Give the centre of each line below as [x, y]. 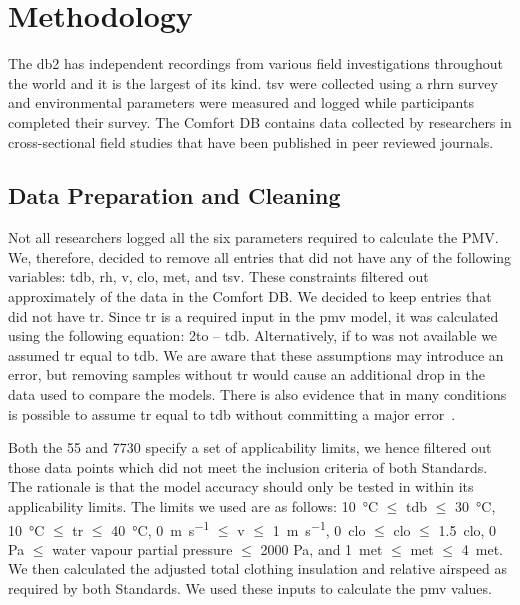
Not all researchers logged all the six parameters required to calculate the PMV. [253, 237]
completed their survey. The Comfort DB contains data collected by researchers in [260, 121]
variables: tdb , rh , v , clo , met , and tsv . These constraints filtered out [218, 276]
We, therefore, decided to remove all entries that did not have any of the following [260, 256]
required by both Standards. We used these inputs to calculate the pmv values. [250, 588]
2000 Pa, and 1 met [321, 548]
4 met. [482, 548]
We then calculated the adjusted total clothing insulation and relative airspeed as [257, 568]
